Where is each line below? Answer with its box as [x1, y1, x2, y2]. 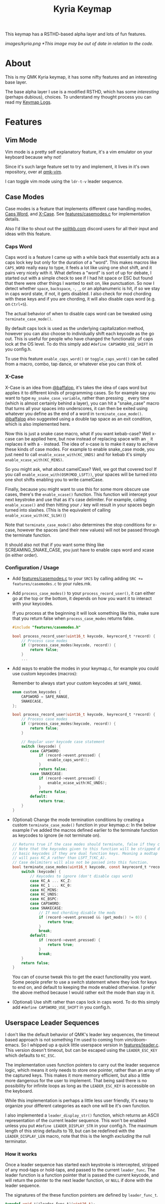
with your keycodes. [12, 601, 54, 606]
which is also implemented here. [5, 421, 71, 427]
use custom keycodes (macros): [12, 670, 78, 676]
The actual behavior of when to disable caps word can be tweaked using [5, 311, 152, 317]
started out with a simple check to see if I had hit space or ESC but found [5, 275, 153, 281]
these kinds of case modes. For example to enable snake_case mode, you [5, 446, 155, 452]
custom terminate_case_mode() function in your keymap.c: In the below [12, 821, 156, 828]
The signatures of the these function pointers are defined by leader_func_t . [5, 1192, 158, 1198]
